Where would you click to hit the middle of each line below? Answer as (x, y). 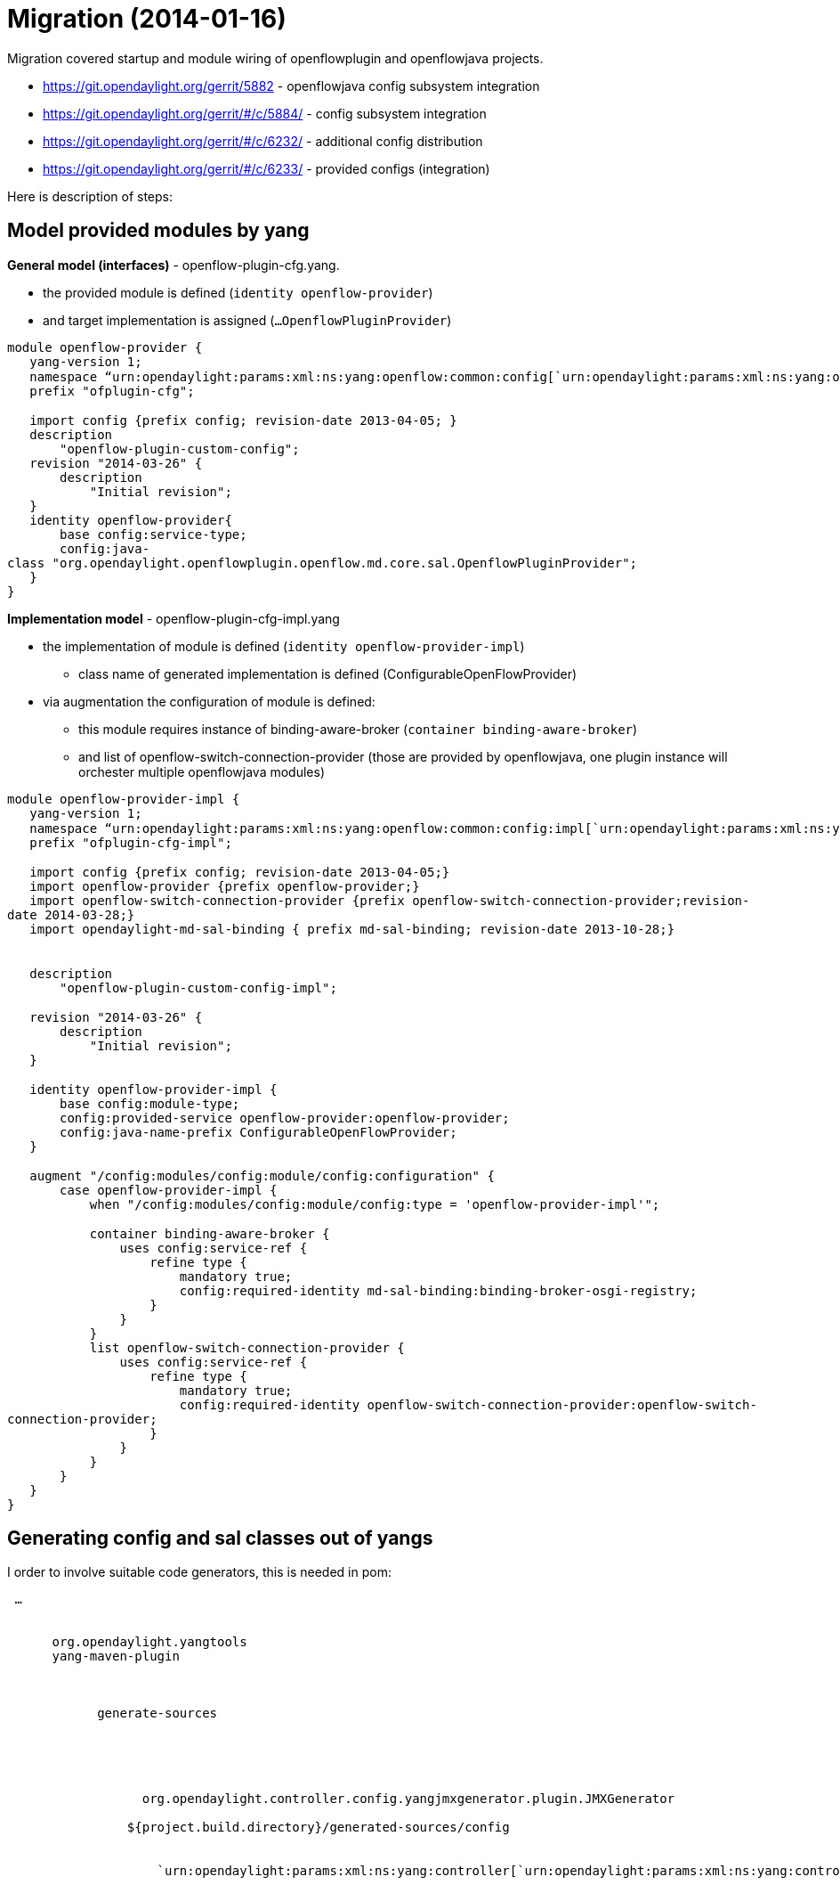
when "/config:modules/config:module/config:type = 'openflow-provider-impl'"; (375, 1204)
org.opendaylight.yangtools (149, 1642)
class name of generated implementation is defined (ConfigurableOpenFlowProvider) (328, 673)
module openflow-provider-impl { (124, 799)
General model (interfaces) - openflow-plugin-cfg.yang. (174, 265)
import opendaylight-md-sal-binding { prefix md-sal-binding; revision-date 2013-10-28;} (352, 929)
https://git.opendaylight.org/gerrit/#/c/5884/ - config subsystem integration (265, 113)
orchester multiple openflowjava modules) (202, 771)
